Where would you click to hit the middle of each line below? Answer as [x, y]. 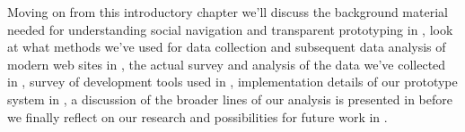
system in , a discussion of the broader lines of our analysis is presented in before [230, 99]
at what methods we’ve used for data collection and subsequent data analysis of [227, 47]
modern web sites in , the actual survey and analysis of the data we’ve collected [227, 64]
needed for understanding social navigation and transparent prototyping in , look [230, 29]
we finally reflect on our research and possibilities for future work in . [197, 116]
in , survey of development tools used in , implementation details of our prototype [232, 82]
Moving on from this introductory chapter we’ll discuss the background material [228, 12]
